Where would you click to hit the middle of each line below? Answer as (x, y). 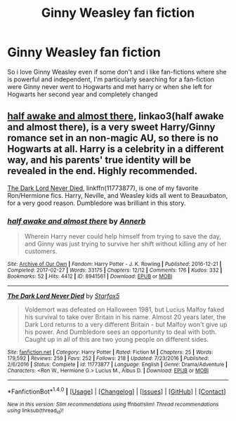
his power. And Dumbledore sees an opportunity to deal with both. (120, 332)
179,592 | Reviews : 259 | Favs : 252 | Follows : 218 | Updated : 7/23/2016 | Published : (108, 359)
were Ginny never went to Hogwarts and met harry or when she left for (110, 86)
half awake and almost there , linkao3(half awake (116, 116)
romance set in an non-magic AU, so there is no (113, 138)
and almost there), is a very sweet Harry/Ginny (111, 127)
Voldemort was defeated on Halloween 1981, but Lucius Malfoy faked (124, 309)
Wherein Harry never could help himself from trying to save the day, (123, 236)
